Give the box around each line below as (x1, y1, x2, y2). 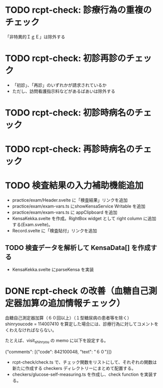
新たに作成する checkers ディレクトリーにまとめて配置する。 (12, 365, 136, 371)
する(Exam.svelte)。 (12, 222, 53, 228)
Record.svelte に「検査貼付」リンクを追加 (12, 228, 97, 234)
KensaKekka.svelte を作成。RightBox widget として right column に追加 (12, 216, 157, 222)
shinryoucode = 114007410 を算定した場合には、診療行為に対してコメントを (5, 321, 159, 327)
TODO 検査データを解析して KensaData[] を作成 (5, 243, 151, 252)
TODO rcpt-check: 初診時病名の (5, 107, 135, 118)
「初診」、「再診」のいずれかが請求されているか (12, 82, 107, 88)
